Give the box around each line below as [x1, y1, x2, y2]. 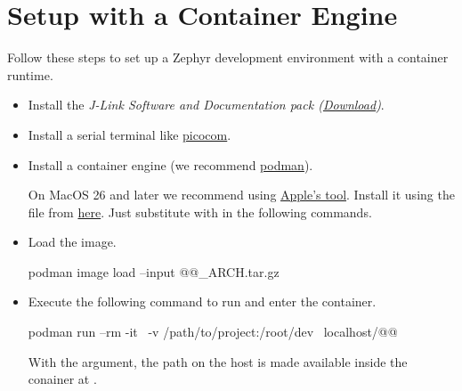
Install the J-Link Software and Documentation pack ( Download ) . [28, 95, 385, 114]
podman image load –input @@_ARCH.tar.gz [28, 262, 280, 281]
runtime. [7, 65, 53, 84]
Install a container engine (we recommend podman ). [28, 155, 313, 174]
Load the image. [28, 232, 117, 251]
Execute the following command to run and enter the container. [28, 292, 377, 311]
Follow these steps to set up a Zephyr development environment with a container [7, 48, 449, 67]
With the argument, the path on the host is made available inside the [28, 352, 408, 371]
